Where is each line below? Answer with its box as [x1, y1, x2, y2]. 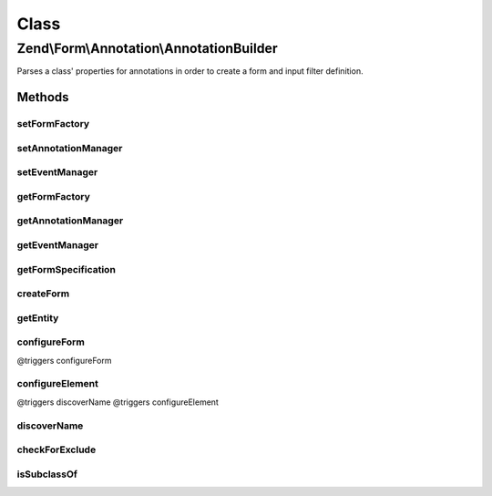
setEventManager [16, 166, 98, 179]
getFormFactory [16, 190, 91, 202]
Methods [16, 89, 69, 105]
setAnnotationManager [16, 141, 123, 154]
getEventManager [16, 238, 99, 251]
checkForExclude [16, 443, 97, 456]
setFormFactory [16, 118, 90, 130]
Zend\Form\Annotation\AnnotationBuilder [16, 40, 278, 57]
